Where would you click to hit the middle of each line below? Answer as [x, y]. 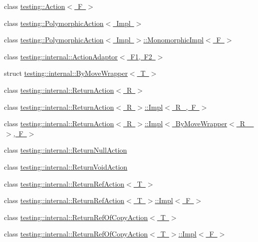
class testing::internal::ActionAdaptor [61, 56]
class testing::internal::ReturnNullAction [66, 150]
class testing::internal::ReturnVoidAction [66, 166]
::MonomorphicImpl [173, 40]
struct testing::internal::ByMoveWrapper [66, 73]
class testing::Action [35, 6]
